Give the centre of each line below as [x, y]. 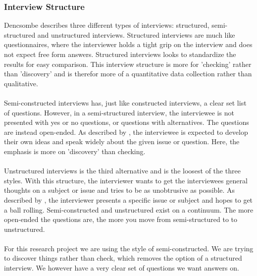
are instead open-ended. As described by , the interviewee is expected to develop [126, 132]
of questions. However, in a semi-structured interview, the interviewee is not [119, 112]
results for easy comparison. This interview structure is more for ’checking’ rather [128, 64]
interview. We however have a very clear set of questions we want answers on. [122, 268]
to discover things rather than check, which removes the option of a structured [123, 258]
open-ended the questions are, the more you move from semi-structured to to [121, 219]
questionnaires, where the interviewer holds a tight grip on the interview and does [128, 44]
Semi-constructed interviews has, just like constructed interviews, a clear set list [125, 102]
